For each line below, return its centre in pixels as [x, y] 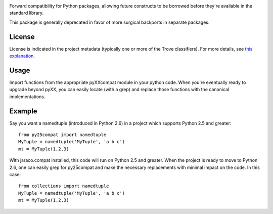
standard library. [27, 13]
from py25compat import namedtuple [62, 135]
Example [23, 111]
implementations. [27, 97]
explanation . [22, 56]
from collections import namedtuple [64, 186]
